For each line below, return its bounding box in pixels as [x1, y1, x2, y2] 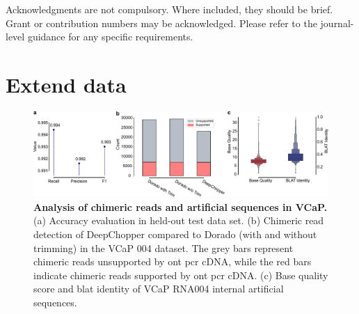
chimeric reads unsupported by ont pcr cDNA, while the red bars [33, 254, 312, 269]
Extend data [6, 70, 127, 98]
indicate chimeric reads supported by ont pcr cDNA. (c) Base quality [33, 267, 328, 282]
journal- [320, 15, 354, 30]
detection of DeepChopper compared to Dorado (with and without [33, 227, 317, 242]
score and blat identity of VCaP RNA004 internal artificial [33, 281, 284, 296]
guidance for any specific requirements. [27, 29, 193, 44]
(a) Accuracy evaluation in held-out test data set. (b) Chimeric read [33, 213, 324, 228]
